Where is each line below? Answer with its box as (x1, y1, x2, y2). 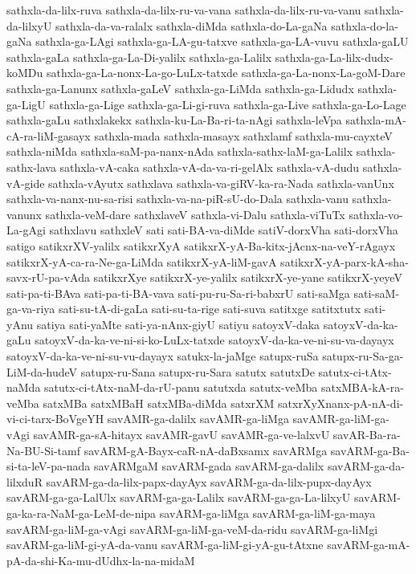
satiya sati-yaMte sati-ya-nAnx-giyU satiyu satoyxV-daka (36, 315, 320, 332)
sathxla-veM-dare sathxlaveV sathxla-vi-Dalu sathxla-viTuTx (45, 206, 345, 222)
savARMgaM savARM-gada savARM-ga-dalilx (93, 458, 324, 474)
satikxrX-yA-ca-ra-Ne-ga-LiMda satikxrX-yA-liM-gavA (6, 253, 277, 270)
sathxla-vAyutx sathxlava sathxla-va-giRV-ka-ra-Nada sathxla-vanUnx (48, 174, 394, 191)
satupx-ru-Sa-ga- (322, 348, 404, 364)
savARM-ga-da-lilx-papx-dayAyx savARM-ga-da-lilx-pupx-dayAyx (46, 473, 372, 490)
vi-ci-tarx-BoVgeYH (6, 410, 104, 427)
